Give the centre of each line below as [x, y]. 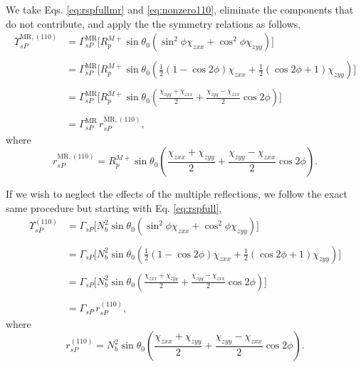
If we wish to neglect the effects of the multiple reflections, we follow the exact [177, 194]
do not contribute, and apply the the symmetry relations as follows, [153, 23]
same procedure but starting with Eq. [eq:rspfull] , [114, 207]
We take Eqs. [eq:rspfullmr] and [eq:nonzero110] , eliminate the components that [180, 9]
